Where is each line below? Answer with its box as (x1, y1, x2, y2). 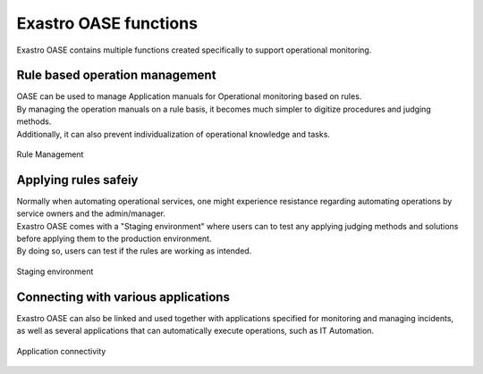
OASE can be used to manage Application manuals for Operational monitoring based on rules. (16, 91, 362, 102)
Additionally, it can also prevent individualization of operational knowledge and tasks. (16, 129, 331, 139)
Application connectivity (16, 345, 106, 356)
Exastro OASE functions (16, 13, 199, 33)
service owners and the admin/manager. (16, 208, 165, 219)
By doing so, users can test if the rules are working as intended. (16, 245, 252, 256)
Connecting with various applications (16, 289, 230, 304)
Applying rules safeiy (16, 172, 139, 187)
